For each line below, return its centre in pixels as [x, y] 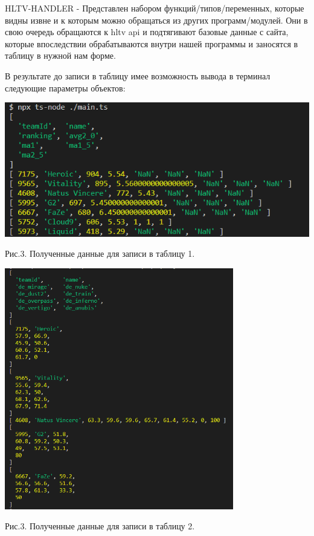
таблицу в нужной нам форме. [60, 55]
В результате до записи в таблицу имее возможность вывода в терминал [138, 75]
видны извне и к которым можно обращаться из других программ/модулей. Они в [156, 20]
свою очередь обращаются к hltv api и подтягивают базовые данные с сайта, [147, 32]
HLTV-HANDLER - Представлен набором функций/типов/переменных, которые [155, 8]
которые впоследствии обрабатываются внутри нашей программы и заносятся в [152, 43]
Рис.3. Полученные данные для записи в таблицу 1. [100, 253]
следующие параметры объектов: [65, 88]
